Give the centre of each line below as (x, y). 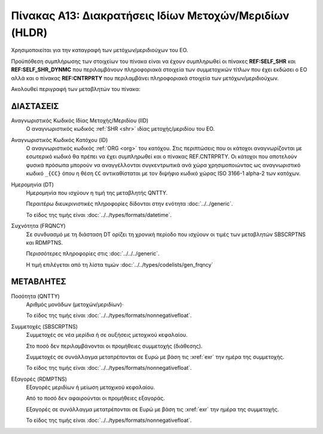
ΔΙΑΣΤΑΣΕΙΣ (35, 106)
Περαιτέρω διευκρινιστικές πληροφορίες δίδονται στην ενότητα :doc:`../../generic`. (129, 204)
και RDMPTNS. (44, 242)
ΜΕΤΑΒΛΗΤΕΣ (39, 282)
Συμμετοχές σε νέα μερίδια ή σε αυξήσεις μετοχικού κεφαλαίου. (107, 335)
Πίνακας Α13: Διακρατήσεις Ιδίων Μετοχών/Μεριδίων (150, 16)
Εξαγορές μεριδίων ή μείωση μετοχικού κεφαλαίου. (91, 387)
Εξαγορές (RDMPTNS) (39, 379)
